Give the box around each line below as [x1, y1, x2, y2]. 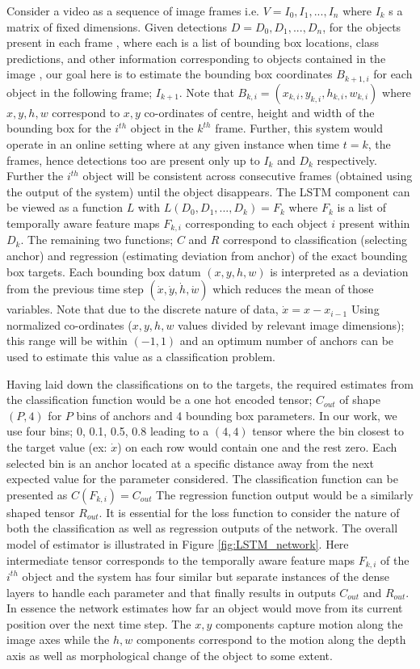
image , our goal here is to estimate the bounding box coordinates [6, 65, 333, 82]
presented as [6, 486, 68, 503]
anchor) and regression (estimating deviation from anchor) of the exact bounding [6, 247, 408, 264]
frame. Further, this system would [215, 120, 383, 137]
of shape [339, 391, 380, 408]
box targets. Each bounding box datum [6, 263, 201, 280]
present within [338, 214, 410, 231]
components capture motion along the [215, 615, 403, 632]
